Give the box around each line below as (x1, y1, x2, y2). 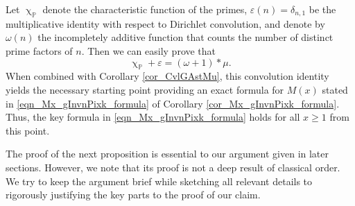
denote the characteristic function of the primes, (42, 2, 248, 16)
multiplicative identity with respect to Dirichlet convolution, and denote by (6, 16, 325, 31)
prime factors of (6, 43, 73, 58)
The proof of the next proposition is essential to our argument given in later (6, 146, 329, 161)
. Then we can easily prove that (81, 43, 216, 58)
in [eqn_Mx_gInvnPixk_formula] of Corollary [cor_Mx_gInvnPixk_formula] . (6, 96, 340, 110)
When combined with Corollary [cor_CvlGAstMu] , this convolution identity (6, 69, 329, 83)
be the (309, 2, 336, 16)
